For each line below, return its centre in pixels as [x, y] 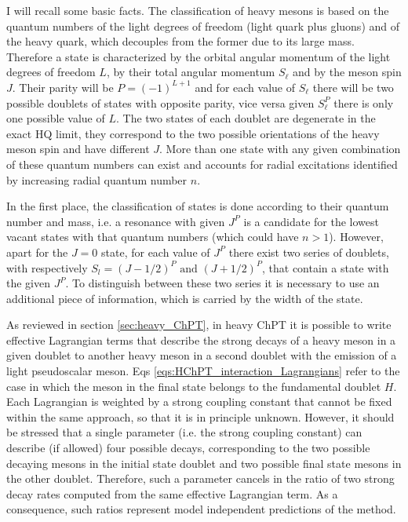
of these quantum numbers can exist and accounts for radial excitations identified [202, 164]
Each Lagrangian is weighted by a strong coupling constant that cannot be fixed [199, 402]
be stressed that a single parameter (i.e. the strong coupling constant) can [184, 432]
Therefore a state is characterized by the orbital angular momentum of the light [199, 56]
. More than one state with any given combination [280, 149]
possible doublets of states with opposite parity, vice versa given [160, 102]
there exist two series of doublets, [309, 252]
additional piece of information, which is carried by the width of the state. [185, 298]
